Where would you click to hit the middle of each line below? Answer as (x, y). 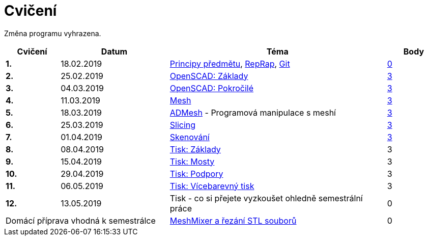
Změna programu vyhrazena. (53, 33)
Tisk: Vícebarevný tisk (212, 186)
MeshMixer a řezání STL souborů (233, 220)
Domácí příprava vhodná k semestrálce (81, 220)
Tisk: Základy (195, 149)
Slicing (183, 125)
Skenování (190, 137)
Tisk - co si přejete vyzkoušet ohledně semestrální (266, 198)
